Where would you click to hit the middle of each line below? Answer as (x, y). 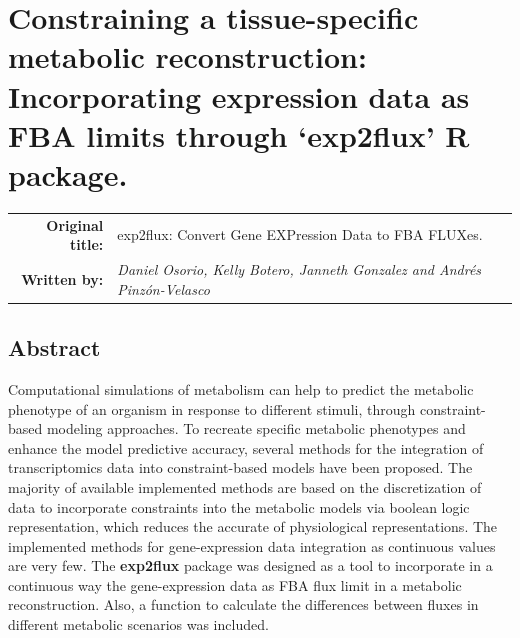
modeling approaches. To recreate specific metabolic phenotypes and (256, 428)
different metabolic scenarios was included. (138, 624)
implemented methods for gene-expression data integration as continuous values (252, 545)
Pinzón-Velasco (163, 288)
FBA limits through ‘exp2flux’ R (239, 134)
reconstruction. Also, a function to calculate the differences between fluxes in (243, 604)
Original (75, 224)
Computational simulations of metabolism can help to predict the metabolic (241, 388)
